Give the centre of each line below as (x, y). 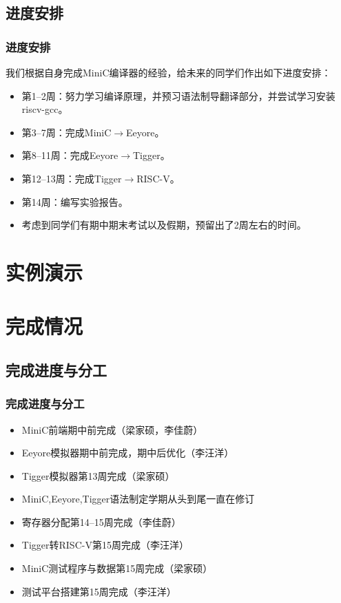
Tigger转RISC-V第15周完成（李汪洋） (105, 545)
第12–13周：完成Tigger (72, 178)
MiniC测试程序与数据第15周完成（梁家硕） (117, 568)
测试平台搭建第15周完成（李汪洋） (99, 591)
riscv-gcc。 (45, 109)
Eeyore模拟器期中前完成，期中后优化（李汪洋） (128, 453)
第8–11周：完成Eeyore (70, 155)
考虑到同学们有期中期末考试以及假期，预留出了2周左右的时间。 (164, 225)
